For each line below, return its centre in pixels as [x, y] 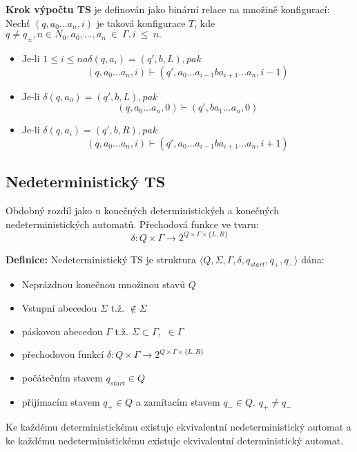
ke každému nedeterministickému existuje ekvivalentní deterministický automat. [175, 441]
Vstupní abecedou [59, 308]
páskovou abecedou [62, 331]
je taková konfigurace [141, 22]
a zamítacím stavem [178, 401]
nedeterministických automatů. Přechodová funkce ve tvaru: [132, 224]
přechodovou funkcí [63, 354]
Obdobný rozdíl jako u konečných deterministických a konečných [143, 210]
